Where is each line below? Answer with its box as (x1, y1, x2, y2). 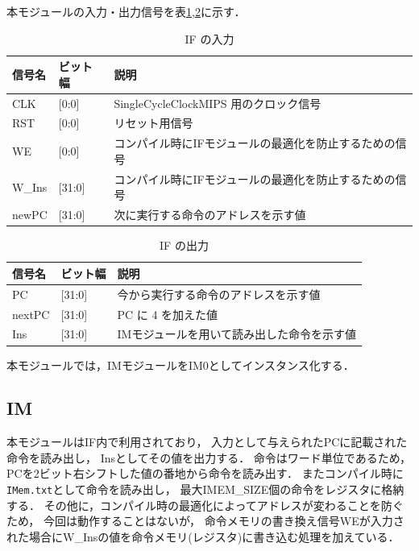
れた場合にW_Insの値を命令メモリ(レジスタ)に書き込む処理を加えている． (6, 528, 400, 545)
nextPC (12, 305, 50, 322)
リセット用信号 (114, 114, 193, 131)
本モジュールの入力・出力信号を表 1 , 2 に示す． (6, 3, 246, 19)
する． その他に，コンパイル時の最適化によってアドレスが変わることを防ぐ (6, 496, 404, 513)
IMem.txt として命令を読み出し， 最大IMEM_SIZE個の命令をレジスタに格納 (6, 481, 404, 498)
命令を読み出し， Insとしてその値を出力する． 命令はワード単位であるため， (6, 449, 411, 466)
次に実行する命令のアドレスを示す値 (114, 206, 306, 223)
